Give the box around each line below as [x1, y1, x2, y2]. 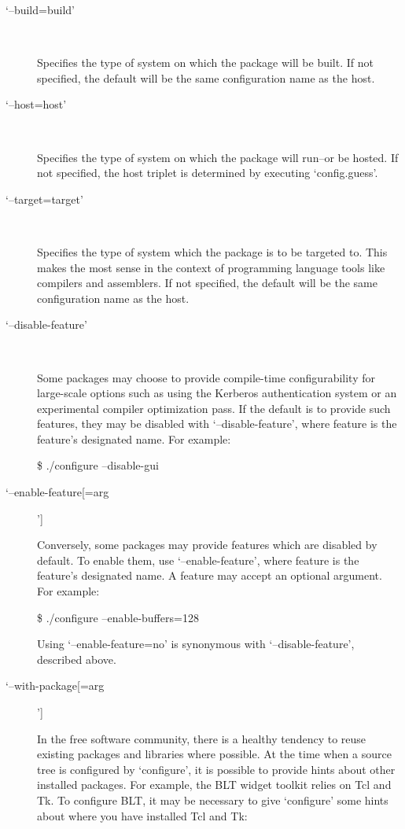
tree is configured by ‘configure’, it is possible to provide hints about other [37, 761, 396, 777]
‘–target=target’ [6, 190, 83, 207]
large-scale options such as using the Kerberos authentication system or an [37, 385, 397, 401]
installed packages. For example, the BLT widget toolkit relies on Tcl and [37, 776, 392, 793]
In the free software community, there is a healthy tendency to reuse [37, 730, 366, 746]
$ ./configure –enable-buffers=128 [37, 609, 199, 625]
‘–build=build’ [6, 2, 75, 17]
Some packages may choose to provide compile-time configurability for [37, 369, 375, 385]
